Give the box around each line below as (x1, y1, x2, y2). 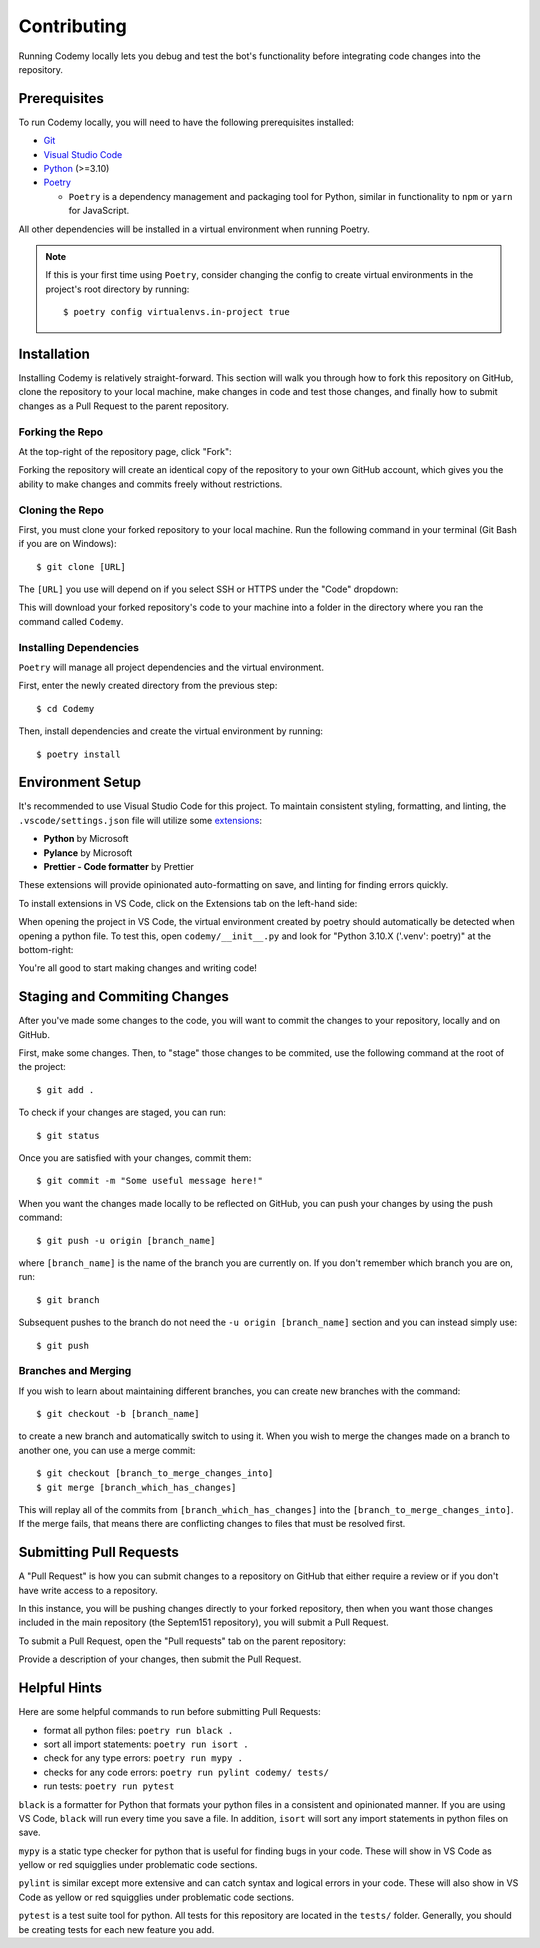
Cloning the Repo (18, 503, 105, 517)
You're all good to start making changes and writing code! (18, 962, 257, 974)
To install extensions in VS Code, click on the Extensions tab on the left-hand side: (18, 897, 358, 909)
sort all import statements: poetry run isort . (43, 1738, 249, 1750)
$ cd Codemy (36, 703, 95, 714)
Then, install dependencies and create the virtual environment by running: (18, 725, 324, 737)
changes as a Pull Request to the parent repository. (18, 400, 230, 412)
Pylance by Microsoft (43, 846, 133, 859)
